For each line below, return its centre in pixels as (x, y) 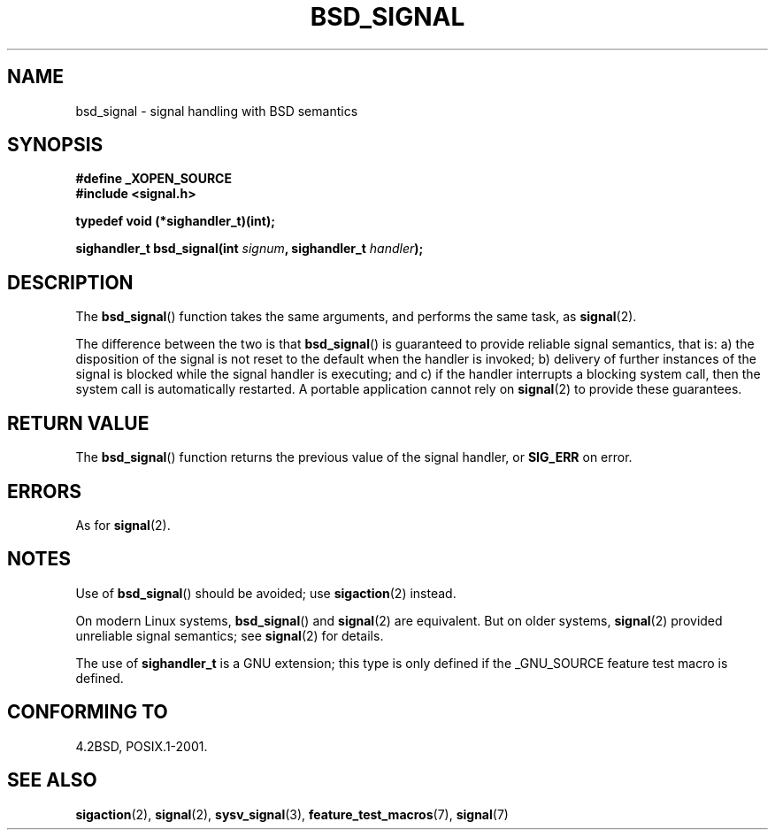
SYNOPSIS (55, 145)
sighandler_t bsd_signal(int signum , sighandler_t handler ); (249, 249)
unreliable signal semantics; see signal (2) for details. (230, 635)
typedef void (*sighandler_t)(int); (175, 221)
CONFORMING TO (88, 712)
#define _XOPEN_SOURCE (153, 179)
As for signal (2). (123, 525)
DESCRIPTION (70, 282)
